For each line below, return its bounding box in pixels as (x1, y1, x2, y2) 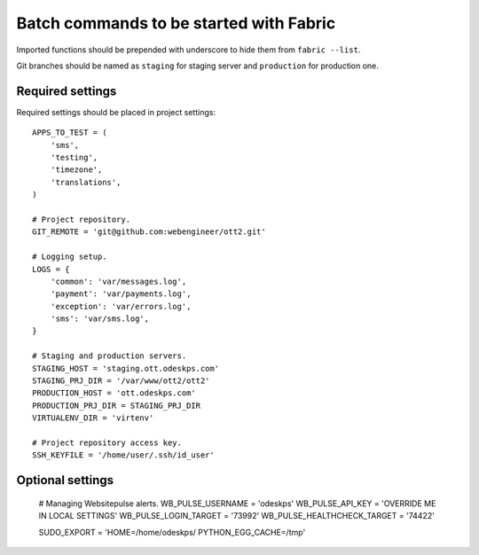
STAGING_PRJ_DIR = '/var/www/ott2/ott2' (32, 376, 210, 386)
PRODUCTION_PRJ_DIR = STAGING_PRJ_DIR (32, 400, 201, 410)
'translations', (50, 177, 122, 187)
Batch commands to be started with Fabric (16, 13, 336, 33)
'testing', (50, 152, 98, 163)
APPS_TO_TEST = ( (32, 128, 107, 137)
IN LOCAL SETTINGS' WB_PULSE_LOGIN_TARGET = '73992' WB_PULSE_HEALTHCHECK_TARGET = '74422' (38, 511, 435, 521)
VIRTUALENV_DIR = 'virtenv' (32, 413, 154, 423)
